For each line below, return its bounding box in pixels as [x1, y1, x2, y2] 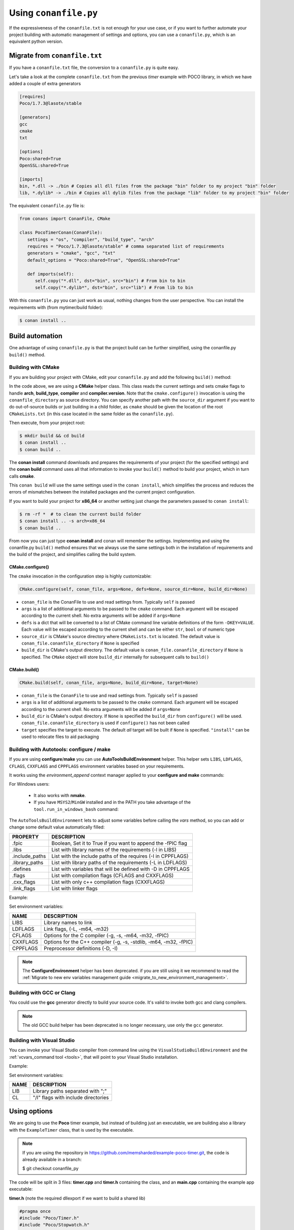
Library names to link [43, 919, 93, 926]
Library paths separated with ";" [32, 1087, 107, 1094]
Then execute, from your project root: [9, 420, 86, 426]
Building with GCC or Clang [9, 989, 76, 996]
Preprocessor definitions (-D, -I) [43, 945, 118, 952]
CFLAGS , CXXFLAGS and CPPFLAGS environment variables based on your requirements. [9, 763, 185, 769]
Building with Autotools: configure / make [9, 746, 111, 753]
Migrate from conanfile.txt [9, 52, 102, 60]
